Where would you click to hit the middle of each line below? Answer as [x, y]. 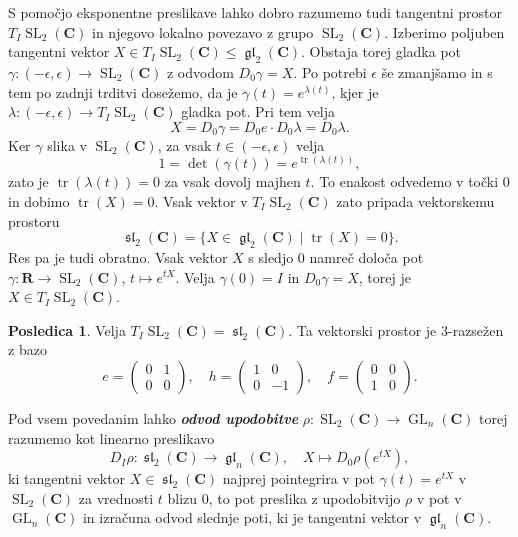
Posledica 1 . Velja [67, 329]
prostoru [34, 220]
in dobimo [39, 200]
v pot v [439, 497]
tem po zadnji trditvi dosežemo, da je [123, 91]
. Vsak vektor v [201, 200]
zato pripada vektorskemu [415, 200]
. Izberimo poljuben [444, 31]
